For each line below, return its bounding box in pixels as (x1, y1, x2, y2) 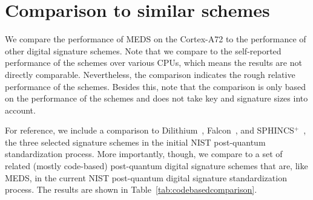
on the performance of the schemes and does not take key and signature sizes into (5, 92, 308, 105)
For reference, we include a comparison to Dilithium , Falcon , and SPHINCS (5, 124, 294, 137)
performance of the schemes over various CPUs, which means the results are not (5, 56, 302, 69)
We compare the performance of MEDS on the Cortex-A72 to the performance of (5, 33, 306, 45)
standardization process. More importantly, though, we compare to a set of (5, 147, 283, 160)
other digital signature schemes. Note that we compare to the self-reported (5, 44, 282, 57)
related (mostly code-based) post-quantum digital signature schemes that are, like (5, 160, 308, 172)
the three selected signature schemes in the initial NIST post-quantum (5, 135, 266, 148)
